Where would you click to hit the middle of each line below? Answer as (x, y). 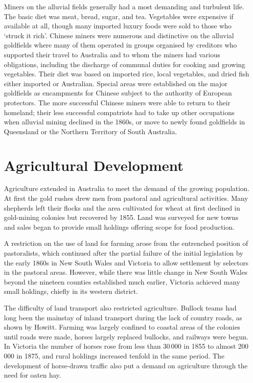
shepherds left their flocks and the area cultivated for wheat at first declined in (122, 207)
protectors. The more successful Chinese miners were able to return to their (117, 102)
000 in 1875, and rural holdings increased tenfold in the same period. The (114, 355)
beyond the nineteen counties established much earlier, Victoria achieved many (122, 281)
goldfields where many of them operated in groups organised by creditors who (120, 45)
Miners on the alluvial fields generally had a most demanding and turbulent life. (124, 6)
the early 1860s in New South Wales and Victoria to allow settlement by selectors (126, 262)
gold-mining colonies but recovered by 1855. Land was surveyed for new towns (121, 217)
